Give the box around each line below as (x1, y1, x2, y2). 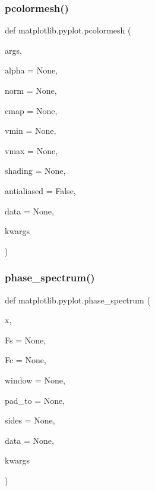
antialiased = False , (5, 184, 76, 197)
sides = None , (5, 414, 55, 426)
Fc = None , (5, 354, 46, 366)
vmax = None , (5, 144, 58, 156)
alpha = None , (5, 64, 58, 76)
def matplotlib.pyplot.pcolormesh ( (5, 24, 131, 36)
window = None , (5, 373, 65, 386)
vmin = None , (5, 124, 56, 137)
